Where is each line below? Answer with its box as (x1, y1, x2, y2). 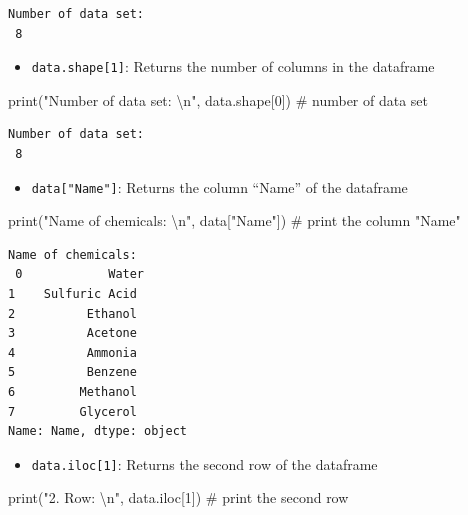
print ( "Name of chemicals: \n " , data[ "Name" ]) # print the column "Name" (8, 210, 461, 231)
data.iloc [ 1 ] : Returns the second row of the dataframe (31, 453, 378, 474)
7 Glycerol (8, 404, 137, 419)
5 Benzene (8, 365, 137, 380)
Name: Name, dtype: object (8, 424, 187, 439)
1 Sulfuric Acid (8, 287, 137, 302)
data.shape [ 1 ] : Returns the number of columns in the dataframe (31, 56, 435, 77)
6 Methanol (8, 385, 137, 400)
